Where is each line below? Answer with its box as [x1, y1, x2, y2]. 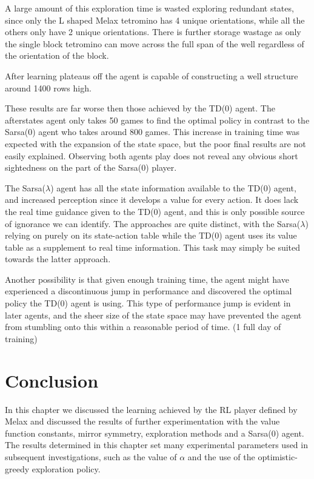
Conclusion [5, 368, 99, 392]
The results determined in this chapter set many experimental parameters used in [5, 438, 308, 451]
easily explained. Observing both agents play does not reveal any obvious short [5, 149, 298, 162]
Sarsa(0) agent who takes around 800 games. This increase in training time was [5, 125, 299, 138]
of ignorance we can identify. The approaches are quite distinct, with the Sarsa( [5, 217, 301, 230]
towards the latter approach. [5, 253, 111, 265]
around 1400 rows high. [5, 81, 92, 94]
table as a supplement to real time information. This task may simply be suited [5, 240, 301, 253]
